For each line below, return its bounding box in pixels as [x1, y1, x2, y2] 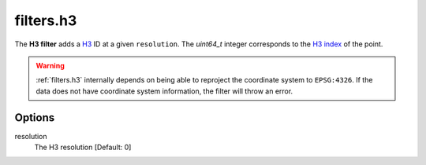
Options [14, 111, 55, 124]
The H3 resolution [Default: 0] [34, 142, 132, 152]
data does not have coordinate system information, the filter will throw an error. [35, 86, 293, 96]
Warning [35, 60, 65, 70]
